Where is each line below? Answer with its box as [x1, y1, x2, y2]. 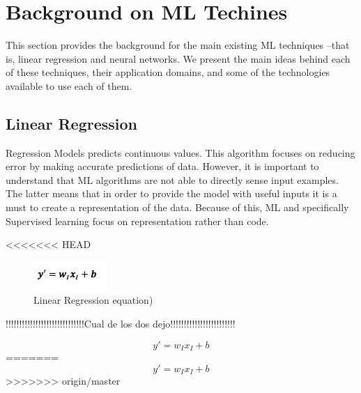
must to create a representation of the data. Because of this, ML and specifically [6, 200, 349, 215]
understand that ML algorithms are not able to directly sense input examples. [6, 172, 339, 187]
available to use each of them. [6, 78, 132, 93]
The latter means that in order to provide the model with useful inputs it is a [6, 186, 337, 201]
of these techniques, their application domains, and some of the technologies [6, 65, 330, 79]
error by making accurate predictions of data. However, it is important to [6, 159, 319, 174]
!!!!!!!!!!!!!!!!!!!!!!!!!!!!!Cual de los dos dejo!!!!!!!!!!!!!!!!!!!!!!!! [6, 316, 236, 331]
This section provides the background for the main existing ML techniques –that [6, 38, 350, 52]
